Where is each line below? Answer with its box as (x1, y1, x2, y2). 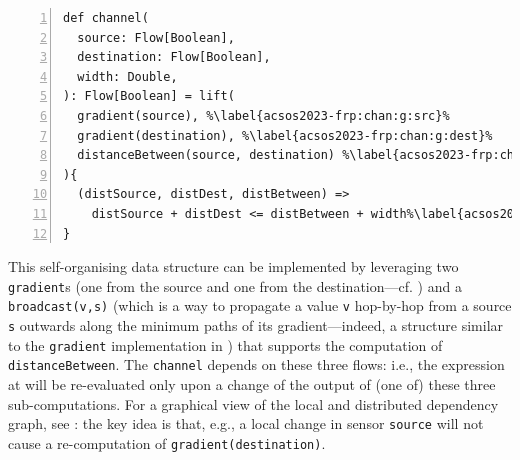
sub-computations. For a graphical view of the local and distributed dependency (8, 393, 499, 414)
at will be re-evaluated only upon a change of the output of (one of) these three (8, 374, 496, 394)
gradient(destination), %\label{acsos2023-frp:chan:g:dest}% (77, 128, 493, 143)
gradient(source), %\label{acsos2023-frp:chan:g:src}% (77, 108, 450, 123)
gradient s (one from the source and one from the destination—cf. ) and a (8, 275, 462, 296)
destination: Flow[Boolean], (77, 50, 271, 65)
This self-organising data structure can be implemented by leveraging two (8, 256, 459, 277)
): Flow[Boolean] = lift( (63, 89, 235, 104)
